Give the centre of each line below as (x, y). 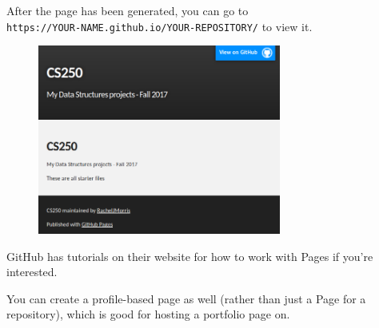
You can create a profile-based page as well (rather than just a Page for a (186, 298)
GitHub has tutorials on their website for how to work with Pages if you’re (190, 256)
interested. (32, 272)
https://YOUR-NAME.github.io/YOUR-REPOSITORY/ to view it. (160, 26)
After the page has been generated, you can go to (128, 10)
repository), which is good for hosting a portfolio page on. (148, 314)
